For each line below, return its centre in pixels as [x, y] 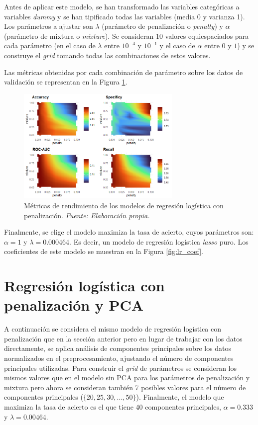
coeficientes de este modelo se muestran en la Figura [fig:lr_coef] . [104, 251]
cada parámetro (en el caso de [50, 45]
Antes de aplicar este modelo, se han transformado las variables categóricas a [122, 6]
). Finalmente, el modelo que [180, 397]
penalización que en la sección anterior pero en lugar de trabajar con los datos [123, 338]
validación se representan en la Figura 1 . [66, 82]
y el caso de [177, 45]
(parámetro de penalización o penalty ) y [162, 26]
